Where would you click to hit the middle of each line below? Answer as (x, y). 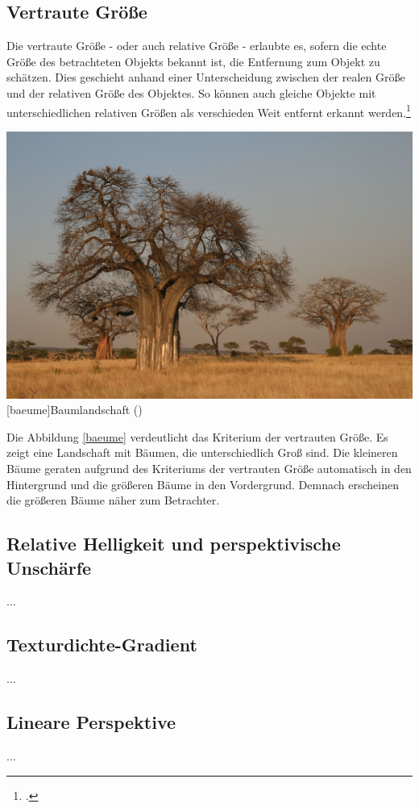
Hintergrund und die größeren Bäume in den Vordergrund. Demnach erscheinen (203, 484)
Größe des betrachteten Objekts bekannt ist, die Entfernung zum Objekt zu (193, 61)
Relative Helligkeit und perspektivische (174, 544)
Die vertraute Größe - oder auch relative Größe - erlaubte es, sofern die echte (197, 46)
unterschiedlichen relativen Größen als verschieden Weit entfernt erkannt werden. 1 (209, 111)
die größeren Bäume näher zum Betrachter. (113, 500)
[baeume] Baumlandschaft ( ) (75, 410)
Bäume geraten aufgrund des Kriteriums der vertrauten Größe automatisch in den (209, 468)
